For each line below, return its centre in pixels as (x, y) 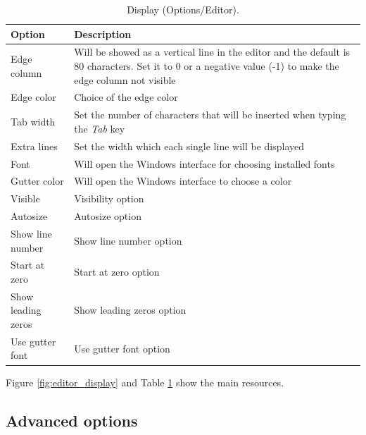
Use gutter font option (122, 348)
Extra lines (34, 146)
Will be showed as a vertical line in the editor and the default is (212, 52)
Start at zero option (117, 272)
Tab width (33, 122)
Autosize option (108, 216)
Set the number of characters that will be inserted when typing (210, 115)
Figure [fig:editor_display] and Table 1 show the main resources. (145, 382)
